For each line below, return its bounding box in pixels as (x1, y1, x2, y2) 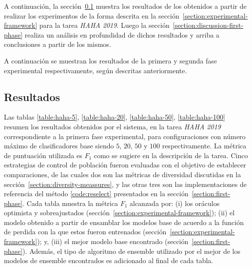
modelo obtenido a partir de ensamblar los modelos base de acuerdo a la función (4, 217, 244, 227)
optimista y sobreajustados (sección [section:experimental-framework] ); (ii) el (4, 207, 235, 218)
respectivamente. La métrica (162, 141, 247, 151)
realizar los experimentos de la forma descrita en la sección (4, 10, 179, 21)
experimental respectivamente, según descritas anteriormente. (4, 65, 187, 75)
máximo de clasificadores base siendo (4, 141, 114, 151)
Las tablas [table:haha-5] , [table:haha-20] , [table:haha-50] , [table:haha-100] (4, 112, 225, 122)
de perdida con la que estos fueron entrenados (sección (4, 226, 167, 237)
